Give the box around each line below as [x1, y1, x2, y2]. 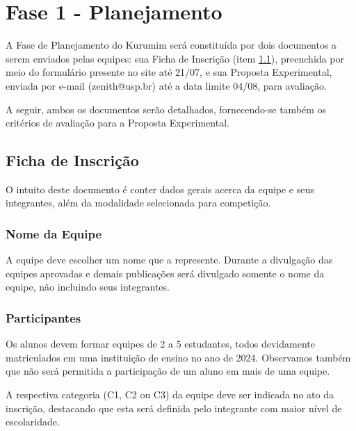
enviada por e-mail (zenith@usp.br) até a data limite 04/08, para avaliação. [6, 78, 327, 92]
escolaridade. [6, 414, 60, 429]
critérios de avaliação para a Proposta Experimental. [6, 115, 229, 130]
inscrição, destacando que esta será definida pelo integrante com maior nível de [6, 400, 342, 415]
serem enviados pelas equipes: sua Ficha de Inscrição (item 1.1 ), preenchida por [6, 51, 344, 65]
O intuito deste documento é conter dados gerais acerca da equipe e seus [6, 181, 314, 196]
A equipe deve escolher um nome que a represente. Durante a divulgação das [6, 252, 333, 267]
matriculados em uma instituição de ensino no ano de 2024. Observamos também [6, 350, 351, 364]
